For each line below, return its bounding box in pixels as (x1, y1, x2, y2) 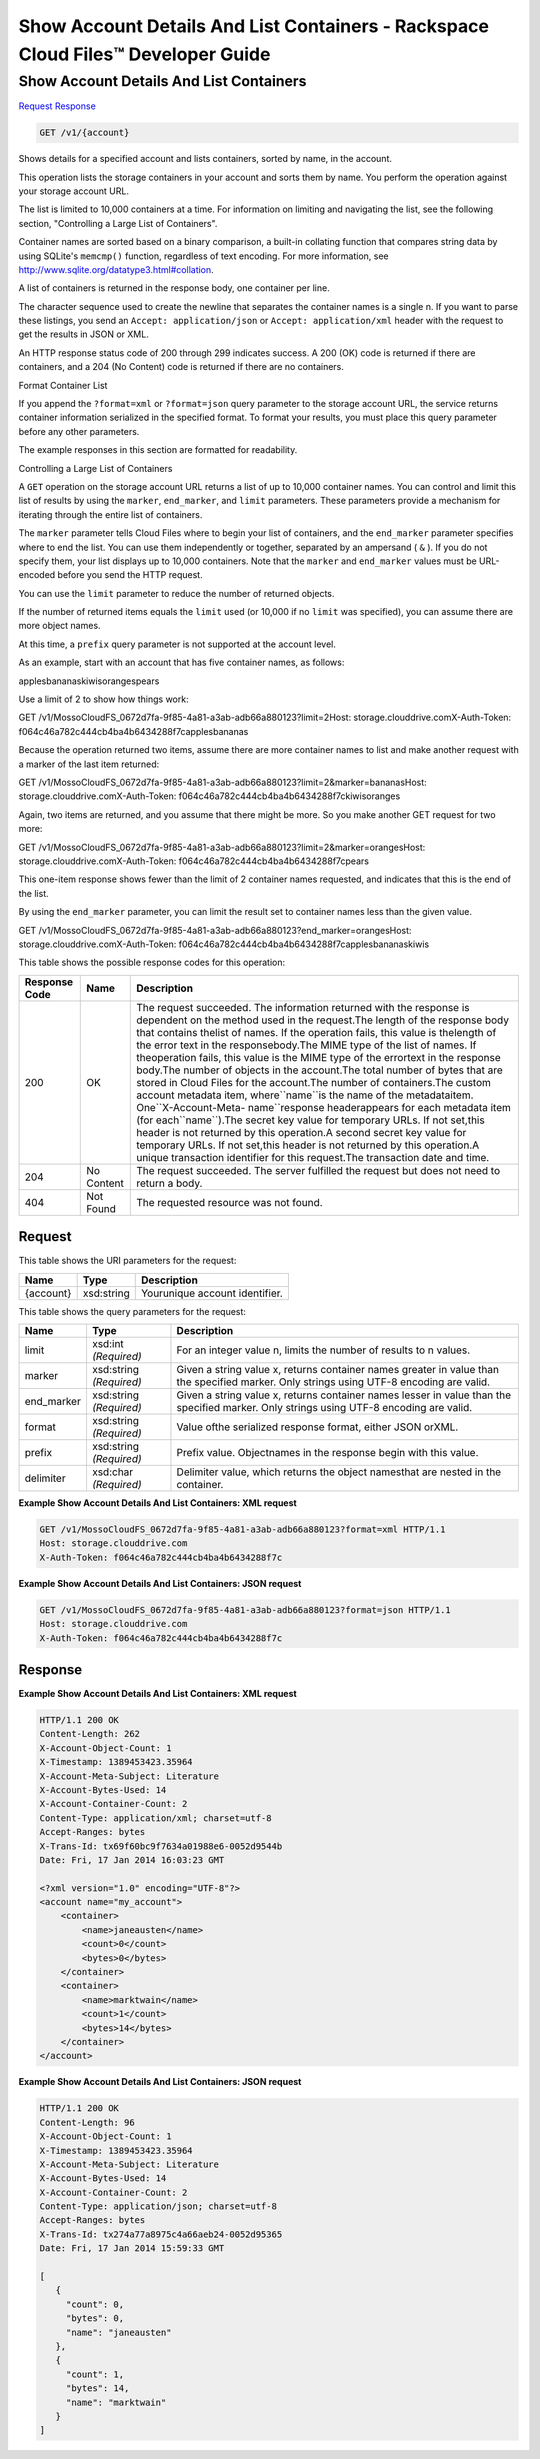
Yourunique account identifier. (140, 1286, 284, 1300)
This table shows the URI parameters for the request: (18, 1255, 237, 1267)
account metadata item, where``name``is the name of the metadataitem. (136, 1088, 474, 1102)
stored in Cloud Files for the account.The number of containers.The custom (136, 1075, 492, 1089)
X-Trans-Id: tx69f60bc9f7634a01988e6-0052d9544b (39, 1840, 283, 1852)
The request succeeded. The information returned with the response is (136, 1000, 470, 1014)
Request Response (18, 100, 97, 112)
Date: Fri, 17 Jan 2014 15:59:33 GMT (39, 2243, 225, 2254)
